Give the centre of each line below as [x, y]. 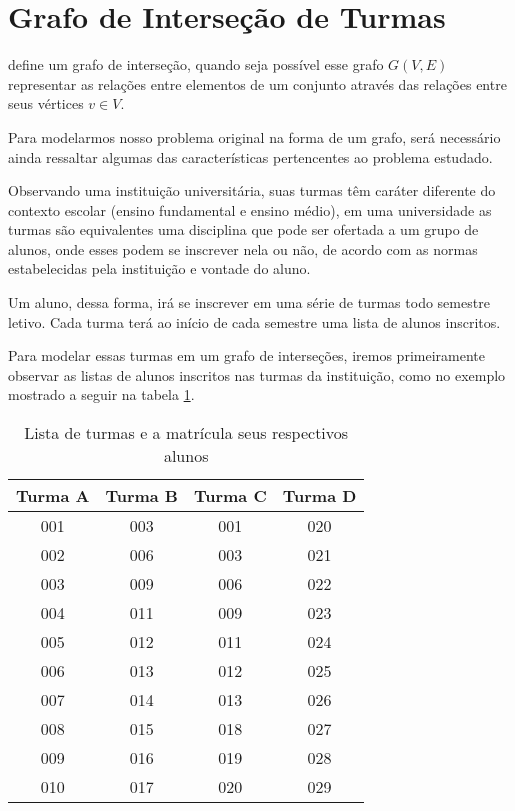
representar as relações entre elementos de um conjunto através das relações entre [257, 83]
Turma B [141, 496]
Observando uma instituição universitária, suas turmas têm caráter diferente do [252, 190]
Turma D [319, 496]
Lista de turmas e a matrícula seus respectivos [186, 433]
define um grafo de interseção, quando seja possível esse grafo [196, 64]
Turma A [53, 496]
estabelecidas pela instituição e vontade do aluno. [159, 268]
